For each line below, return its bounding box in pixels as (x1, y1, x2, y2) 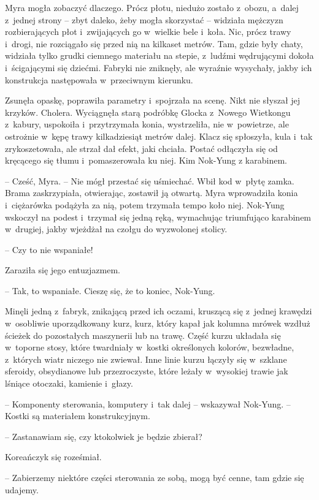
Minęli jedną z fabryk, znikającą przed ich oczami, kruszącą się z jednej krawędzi (5, 305, 312, 317)
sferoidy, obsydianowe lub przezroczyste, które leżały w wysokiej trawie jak (5, 365, 288, 377)
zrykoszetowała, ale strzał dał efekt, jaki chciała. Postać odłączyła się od (5, 142, 278, 154)
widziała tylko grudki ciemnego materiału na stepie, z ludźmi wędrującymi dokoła (5, 49, 314, 62)
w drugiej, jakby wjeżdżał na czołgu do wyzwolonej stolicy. (5, 222, 228, 235)
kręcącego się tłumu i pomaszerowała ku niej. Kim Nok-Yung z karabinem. (5, 154, 287, 167)
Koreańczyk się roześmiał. (5, 450, 102, 463)
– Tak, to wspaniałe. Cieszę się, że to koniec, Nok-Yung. (5, 284, 215, 297)
